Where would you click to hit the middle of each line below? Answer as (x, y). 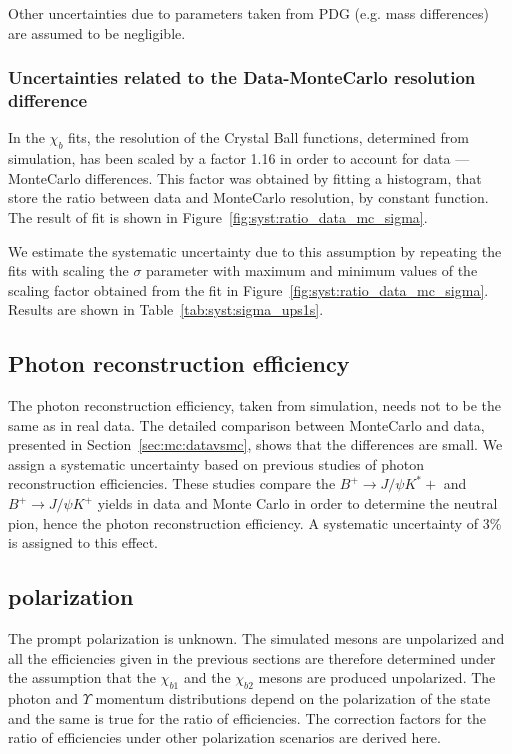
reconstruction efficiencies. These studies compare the (172, 483)
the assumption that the (82, 677)
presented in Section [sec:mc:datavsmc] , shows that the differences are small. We (255, 444)
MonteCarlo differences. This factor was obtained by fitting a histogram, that (245, 177)
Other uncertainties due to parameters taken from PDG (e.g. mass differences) (248, 13)
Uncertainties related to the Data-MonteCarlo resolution (242, 77)
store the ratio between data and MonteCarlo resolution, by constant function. (248, 197)
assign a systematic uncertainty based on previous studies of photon (216, 463)
